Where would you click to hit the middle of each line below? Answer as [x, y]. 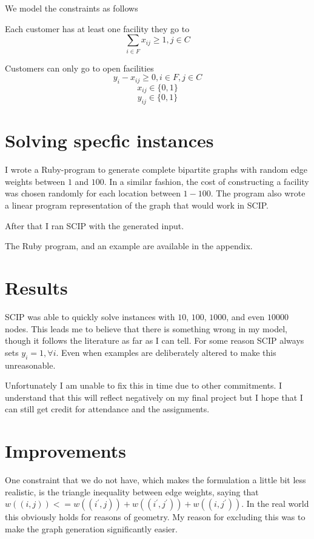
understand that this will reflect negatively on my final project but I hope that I [154, 397]
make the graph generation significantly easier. [91, 528]
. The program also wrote [258, 193]
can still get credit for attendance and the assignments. [107, 409]
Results [36, 288]
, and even [246, 316]
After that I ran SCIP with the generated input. [95, 225]
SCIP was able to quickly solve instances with [90, 316]
